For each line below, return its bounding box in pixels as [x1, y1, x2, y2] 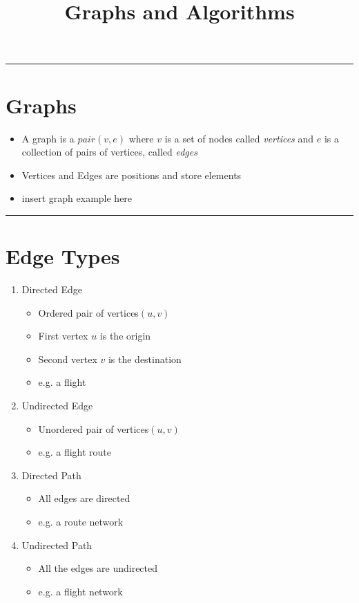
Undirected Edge [21, 398, 93, 412]
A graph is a [21, 131, 75, 145]
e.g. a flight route [38, 445, 112, 459]
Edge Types [6, 242, 120, 270]
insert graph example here [21, 191, 133, 205]
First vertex [38, 328, 88, 343]
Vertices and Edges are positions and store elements [21, 167, 242, 182]
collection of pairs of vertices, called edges [21, 145, 197, 159]
